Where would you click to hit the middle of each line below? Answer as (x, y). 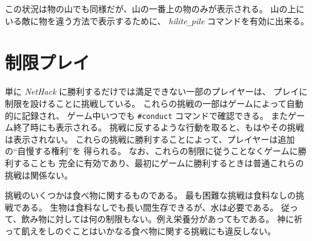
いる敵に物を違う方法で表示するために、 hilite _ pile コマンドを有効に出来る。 (157, 20)
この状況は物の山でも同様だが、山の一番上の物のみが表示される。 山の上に (155, 8)
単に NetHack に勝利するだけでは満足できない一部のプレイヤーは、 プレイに (156, 91)
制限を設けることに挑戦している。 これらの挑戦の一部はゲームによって (146, 103)
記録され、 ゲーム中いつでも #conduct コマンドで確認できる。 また (155, 115)
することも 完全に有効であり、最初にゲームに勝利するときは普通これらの (158, 163)
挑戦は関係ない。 (39, 175)
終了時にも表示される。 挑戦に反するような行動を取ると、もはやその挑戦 (159, 127)
